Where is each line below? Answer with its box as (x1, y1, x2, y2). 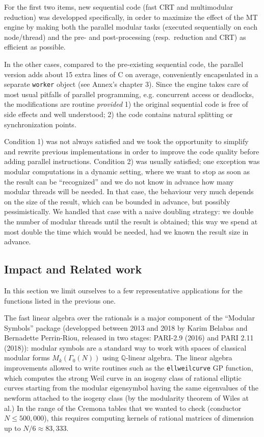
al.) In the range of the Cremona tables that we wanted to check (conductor (4, 402, 242, 413)
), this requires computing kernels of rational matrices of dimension (44, 412, 254, 423)
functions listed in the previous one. (4, 295, 116, 306)
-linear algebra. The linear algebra (125, 352, 232, 363)
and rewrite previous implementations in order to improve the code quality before (4, 146, 259, 156)
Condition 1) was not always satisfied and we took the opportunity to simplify (4, 136, 249, 147)
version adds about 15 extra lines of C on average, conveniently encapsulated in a (4, 68, 258, 79)
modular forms (4, 352, 50, 363)
